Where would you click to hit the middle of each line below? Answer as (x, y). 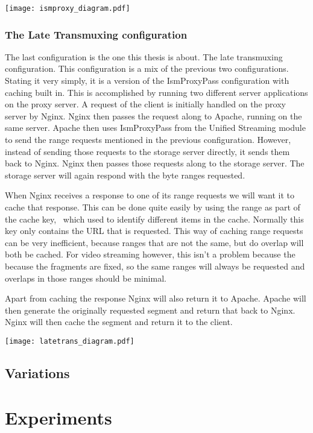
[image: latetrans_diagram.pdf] (70, 341)
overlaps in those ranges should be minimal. (86, 278)
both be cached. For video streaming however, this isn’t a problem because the (150, 254)
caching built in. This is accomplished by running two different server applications (156, 92)
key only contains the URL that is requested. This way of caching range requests (154, 231)
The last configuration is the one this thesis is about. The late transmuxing (144, 56)
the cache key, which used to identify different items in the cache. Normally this (154, 219)
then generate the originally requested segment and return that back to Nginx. (150, 310)
